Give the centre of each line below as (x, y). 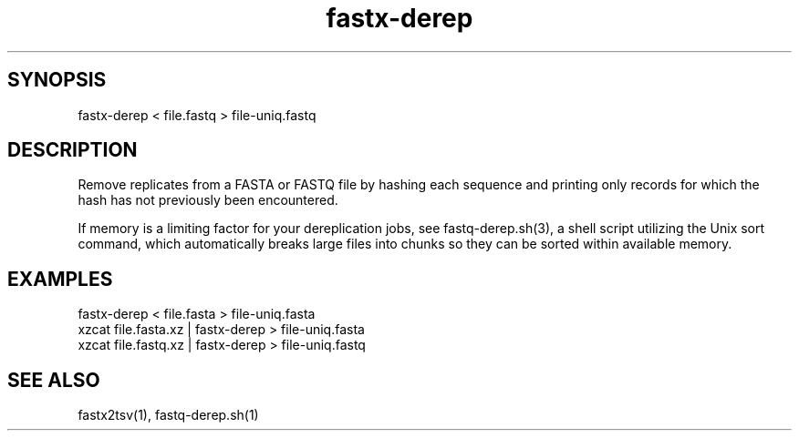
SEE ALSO (54, 380)
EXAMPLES (60, 279)
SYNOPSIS (57, 80)
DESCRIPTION (73, 150)
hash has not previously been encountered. (208, 200)
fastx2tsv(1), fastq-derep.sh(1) (168, 415)
